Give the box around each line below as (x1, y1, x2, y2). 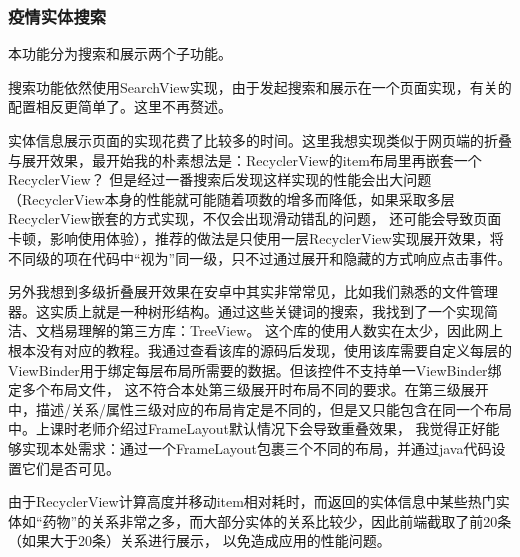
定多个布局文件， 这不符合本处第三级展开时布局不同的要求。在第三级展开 (8, 379, 489, 400)
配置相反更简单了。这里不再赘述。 (8, 96, 232, 117)
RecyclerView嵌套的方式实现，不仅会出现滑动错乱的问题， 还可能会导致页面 (8, 208, 502, 229)
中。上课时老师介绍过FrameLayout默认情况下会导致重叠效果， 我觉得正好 (8, 418, 486, 439)
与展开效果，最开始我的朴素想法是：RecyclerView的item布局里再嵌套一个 (8, 149, 482, 170)
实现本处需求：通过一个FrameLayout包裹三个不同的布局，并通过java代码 (21, 437, 492, 458)
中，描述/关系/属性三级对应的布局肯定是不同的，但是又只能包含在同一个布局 (8, 398, 512, 419)
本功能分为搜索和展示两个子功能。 (8, 43, 232, 64)
